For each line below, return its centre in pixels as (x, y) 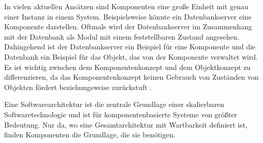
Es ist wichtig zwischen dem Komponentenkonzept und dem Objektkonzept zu (127, 67)
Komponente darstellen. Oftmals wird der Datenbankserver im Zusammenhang (128, 26)
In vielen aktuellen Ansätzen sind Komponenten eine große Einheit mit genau (126, 6)
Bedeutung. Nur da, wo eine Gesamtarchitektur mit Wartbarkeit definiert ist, (126, 124)
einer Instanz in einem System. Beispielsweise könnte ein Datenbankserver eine (128, 16)
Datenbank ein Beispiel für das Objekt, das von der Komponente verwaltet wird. (131, 56)
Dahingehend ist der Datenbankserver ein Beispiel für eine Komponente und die (130, 47)
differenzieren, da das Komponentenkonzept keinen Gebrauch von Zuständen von (131, 77)
